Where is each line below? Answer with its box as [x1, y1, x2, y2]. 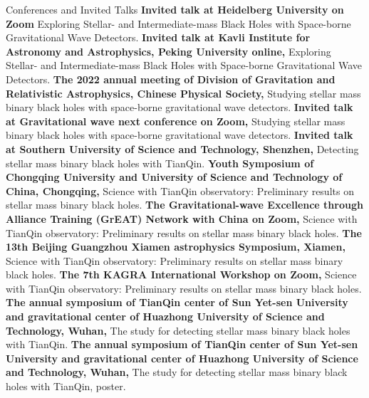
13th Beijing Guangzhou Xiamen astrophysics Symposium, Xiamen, [6, 239, 345, 254]
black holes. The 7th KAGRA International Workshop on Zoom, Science [6, 267, 357, 282]
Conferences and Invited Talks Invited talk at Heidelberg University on [6, 2, 344, 16]
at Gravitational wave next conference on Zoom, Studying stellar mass [6, 113, 345, 128]
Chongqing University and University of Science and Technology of [6, 169, 343, 184]
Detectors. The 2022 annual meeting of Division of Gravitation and [6, 71, 336, 86]
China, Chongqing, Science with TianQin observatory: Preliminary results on [6, 183, 354, 198]
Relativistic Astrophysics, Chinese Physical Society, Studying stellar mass [6, 85, 361, 100]
